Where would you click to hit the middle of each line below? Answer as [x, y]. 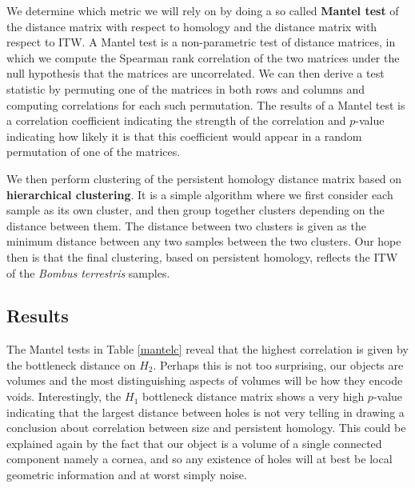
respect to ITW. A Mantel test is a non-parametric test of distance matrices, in [201, 42]
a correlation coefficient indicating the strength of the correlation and [176, 120]
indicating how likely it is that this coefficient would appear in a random [184, 136]
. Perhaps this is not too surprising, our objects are [278, 364]
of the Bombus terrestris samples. [88, 272]
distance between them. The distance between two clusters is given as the [186, 225]
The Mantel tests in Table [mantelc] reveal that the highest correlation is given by [207, 349]
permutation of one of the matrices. [94, 152]
